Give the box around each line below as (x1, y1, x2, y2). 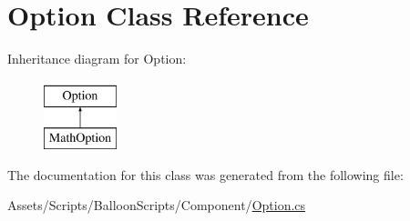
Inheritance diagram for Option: (7, 49, 187, 68)
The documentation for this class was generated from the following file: (7, 165, 404, 184)
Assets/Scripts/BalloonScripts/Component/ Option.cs (7, 196, 306, 215)
